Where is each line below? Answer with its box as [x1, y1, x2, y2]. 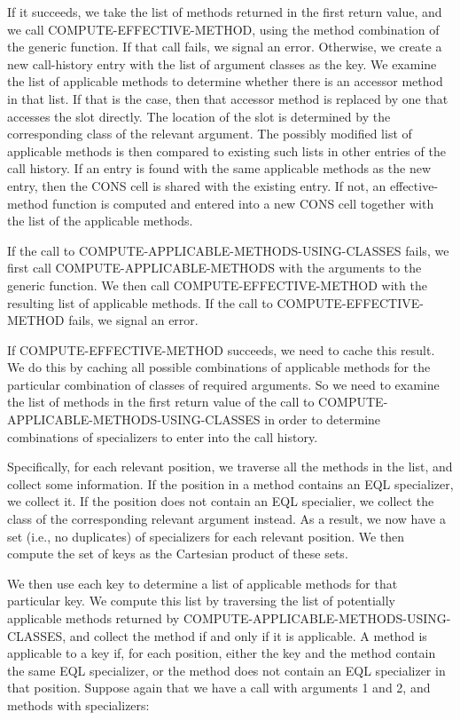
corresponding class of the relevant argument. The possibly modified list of [7, 124, 412, 143]
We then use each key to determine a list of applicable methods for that [7, 574, 398, 592]
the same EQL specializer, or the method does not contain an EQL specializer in [7, 661, 446, 679]
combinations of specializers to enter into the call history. [7, 427, 318, 446]
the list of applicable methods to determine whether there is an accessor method [7, 72, 443, 91]
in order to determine [264, 410, 381, 429]
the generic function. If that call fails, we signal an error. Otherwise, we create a [7, 37, 442, 56]
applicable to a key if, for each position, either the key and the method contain [7, 644, 436, 662]
